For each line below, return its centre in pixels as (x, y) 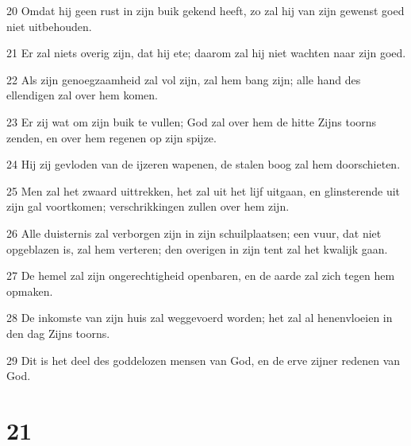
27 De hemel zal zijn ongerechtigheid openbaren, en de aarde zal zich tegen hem (201, 275)
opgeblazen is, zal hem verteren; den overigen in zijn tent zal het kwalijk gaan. (197, 248)
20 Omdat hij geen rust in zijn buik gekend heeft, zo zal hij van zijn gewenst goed (205, 10)
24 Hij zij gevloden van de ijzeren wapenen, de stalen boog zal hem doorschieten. (204, 164)
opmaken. (30, 291)
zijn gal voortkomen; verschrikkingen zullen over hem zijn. (148, 206)
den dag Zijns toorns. (58, 333)
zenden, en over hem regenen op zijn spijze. (111, 137)
